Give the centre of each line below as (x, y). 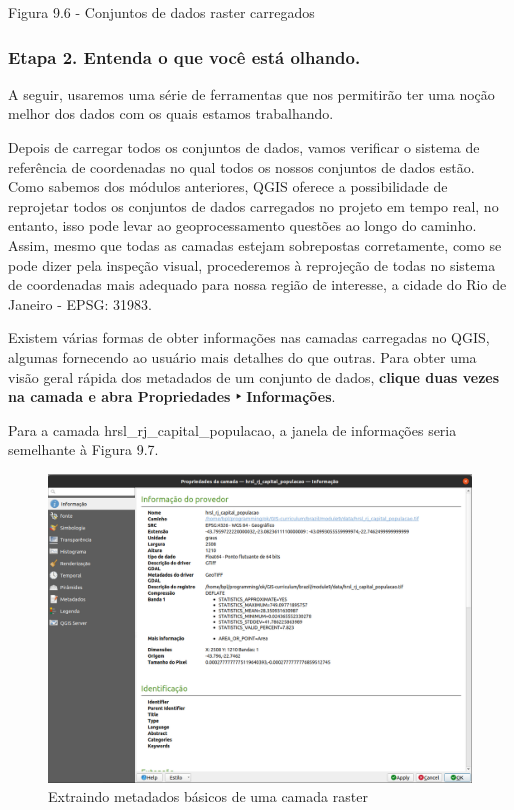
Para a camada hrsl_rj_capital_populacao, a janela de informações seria (232, 429)
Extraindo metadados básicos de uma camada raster (208, 796)
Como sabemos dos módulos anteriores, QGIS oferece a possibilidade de (228, 186)
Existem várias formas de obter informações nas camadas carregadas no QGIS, (249, 337)
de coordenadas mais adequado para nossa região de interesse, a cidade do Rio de (257, 284)
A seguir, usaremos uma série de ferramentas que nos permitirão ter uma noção (251, 93)
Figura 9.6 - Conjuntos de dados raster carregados (161, 12)
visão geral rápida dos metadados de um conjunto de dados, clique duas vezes (254, 376)
